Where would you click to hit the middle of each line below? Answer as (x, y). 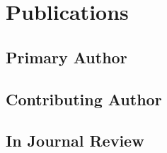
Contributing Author (84, 99)
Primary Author (67, 57)
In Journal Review (75, 141)
